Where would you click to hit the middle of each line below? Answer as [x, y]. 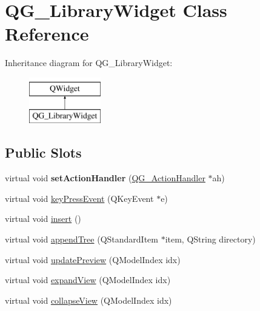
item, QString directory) [210, 239]
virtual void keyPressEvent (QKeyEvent [79, 198]
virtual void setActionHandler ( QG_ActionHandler [105, 178]
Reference [47, 34]
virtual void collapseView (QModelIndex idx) [88, 300]
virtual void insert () [43, 219]
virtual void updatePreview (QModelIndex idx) [93, 259]
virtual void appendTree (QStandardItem [82, 239]
